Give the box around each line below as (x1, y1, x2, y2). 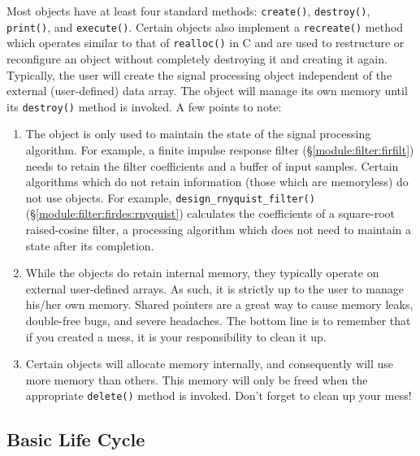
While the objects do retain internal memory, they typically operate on (25, 264, 379, 281)
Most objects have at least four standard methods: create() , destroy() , (6, 2, 370, 19)
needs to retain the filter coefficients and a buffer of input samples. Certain (25, 157, 399, 174)
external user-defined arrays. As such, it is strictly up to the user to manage (25, 280, 404, 297)
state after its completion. (25, 237, 154, 254)
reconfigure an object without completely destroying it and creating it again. (6, 50, 388, 67)
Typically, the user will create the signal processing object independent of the (6, 66, 392, 83)
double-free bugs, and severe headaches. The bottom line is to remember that (25, 312, 411, 328)
